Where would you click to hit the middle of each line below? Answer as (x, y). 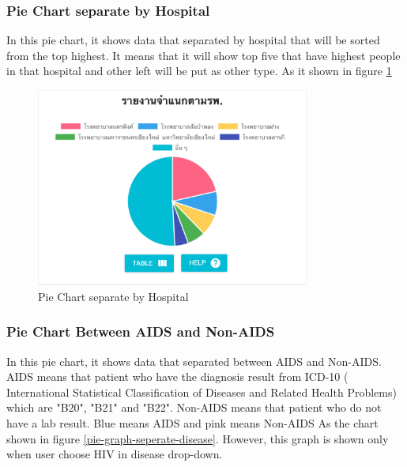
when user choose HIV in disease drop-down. (115, 454)
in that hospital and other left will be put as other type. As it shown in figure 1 (199, 71)
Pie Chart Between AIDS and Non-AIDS (141, 331)
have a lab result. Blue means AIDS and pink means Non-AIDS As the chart (192, 422)
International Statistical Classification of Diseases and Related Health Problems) (202, 392)
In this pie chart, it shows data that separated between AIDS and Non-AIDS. (194, 361)
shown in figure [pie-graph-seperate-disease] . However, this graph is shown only (198, 438)
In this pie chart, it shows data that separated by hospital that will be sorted (193, 40)
